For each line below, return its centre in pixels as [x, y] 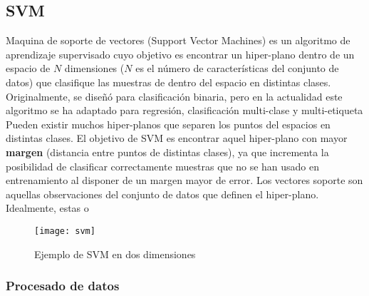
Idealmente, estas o [47, 208]
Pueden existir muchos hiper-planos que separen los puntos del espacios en [168, 124]
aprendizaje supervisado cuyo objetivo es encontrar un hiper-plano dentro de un [180, 54]
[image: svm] [65, 231]
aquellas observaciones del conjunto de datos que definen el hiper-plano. [162, 194]
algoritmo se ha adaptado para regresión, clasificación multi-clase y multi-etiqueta [184, 110]
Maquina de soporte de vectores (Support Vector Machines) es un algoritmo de [178, 40]
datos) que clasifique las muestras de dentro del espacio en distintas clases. [168, 82]
